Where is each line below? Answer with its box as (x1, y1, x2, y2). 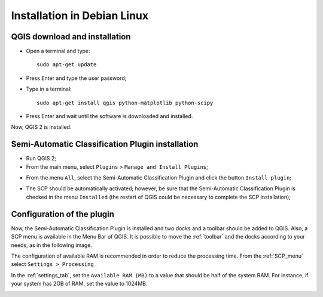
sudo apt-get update (36, 61, 97, 68)
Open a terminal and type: (26, 48, 90, 55)
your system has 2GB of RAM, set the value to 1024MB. (11, 280, 148, 287)
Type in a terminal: (26, 85, 72, 92)
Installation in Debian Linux (11, 9, 149, 22)
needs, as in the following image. (11, 242, 93, 249)
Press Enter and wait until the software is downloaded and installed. (26, 113, 193, 120)
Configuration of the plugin (11, 209, 115, 219)
